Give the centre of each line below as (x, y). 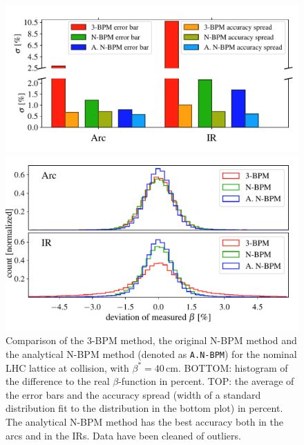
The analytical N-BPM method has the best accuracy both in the (144, 422)
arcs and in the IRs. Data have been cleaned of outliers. (123, 435)
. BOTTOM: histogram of (233, 367)
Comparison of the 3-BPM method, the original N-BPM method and (151, 340)
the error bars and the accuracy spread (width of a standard (133, 394)
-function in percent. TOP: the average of (206, 381)
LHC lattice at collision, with (67, 367)
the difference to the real (58, 381)
